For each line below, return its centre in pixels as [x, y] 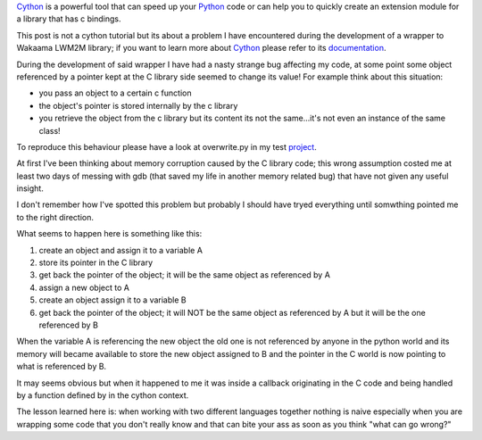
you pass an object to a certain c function [115, 93]
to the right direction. [55, 217]
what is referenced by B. [62, 367]
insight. [30, 188]
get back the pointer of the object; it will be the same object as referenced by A [184, 275]
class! [50, 130]
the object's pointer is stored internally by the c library [138, 105]
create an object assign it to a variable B [112, 300]
